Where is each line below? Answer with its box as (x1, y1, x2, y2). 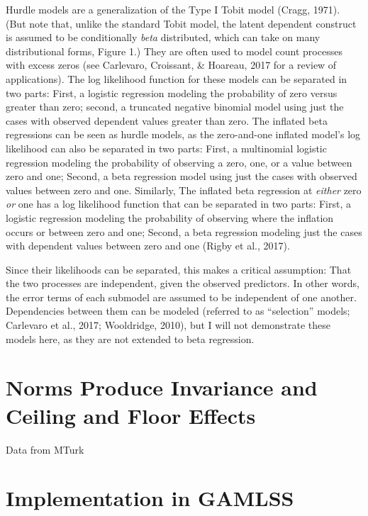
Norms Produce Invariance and (6, 373, 318, 402)
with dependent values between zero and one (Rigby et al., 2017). (6, 238, 290, 253)
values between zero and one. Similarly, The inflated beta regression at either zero (6, 182, 362, 197)
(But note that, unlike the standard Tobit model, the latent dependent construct (6, 16, 357, 30)
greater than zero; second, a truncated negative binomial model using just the (6, 99, 344, 114)
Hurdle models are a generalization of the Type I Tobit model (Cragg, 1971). (6, 2, 340, 16)
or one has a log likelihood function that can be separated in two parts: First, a (6, 196, 351, 211)
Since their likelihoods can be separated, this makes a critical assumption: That (6, 262, 352, 276)
